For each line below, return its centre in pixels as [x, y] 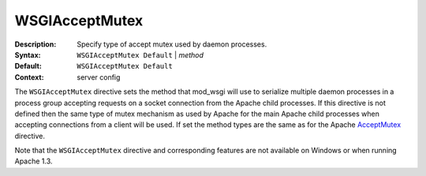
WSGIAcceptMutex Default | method [140, 54]
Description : [35, 44]
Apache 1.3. [34, 161]
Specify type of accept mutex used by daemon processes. [172, 44]
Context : [29, 77]
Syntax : [28, 54]
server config [99, 77]
